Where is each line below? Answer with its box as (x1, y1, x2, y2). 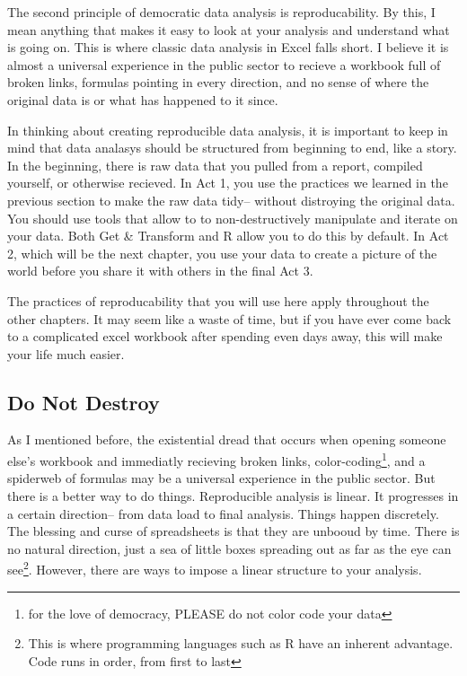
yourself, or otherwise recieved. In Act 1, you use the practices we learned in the (7, 173, 448, 192)
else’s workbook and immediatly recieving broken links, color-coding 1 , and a (7, 449, 426, 470)
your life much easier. (7, 344, 125, 363)
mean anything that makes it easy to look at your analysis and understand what (7, 20, 450, 39)
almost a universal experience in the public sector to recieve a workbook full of (7, 55, 441, 74)
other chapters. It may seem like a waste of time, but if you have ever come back (7, 309, 452, 328)
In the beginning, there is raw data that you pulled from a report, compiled (7, 155, 423, 174)
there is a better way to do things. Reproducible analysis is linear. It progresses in (7, 486, 459, 505)
